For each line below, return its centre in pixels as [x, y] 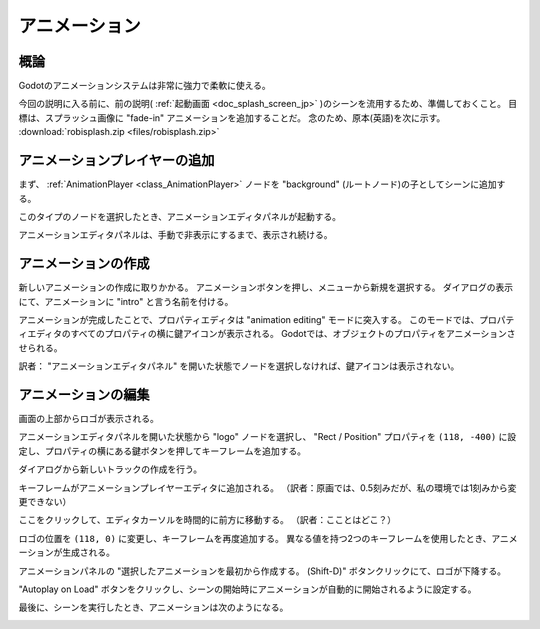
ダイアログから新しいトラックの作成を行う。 [110, 469]
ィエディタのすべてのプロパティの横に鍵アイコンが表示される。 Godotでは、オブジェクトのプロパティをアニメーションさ [267, 334]
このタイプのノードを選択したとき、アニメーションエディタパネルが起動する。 [180, 216]
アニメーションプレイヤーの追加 [116, 160]
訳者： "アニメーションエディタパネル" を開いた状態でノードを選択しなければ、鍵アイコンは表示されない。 [239, 366]
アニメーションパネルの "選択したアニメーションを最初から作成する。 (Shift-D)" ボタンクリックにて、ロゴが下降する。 [262, 571]
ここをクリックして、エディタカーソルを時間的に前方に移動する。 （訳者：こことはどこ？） [207, 520]
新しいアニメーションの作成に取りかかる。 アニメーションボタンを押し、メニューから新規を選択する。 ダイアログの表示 [266, 287]
